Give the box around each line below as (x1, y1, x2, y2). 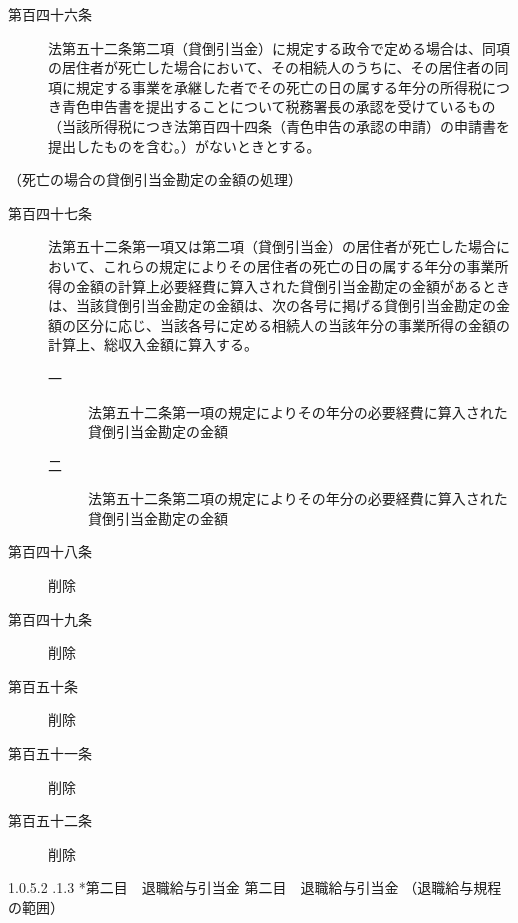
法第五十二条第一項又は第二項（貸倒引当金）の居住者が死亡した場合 (48, 236, 496, 257)
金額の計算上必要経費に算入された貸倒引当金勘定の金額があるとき (75, 275, 510, 296)
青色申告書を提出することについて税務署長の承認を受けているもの (61, 96, 496, 117)
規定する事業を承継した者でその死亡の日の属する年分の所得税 (75, 76, 482, 97)
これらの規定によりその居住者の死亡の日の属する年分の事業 (102, 255, 495, 276)
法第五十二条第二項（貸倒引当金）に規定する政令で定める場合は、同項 (48, 37, 510, 58)
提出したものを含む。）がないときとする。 (48, 135, 321, 156)
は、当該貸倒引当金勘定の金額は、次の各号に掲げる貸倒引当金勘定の (48, 295, 496, 316)
